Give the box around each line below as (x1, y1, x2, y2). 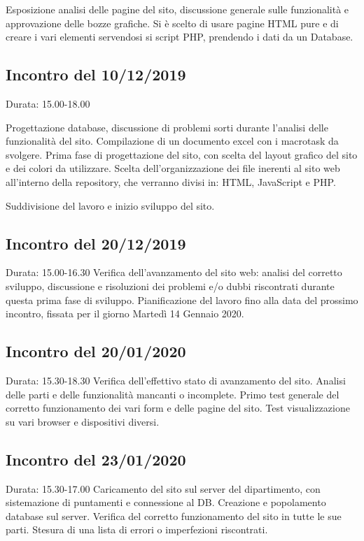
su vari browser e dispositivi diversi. (6, 414, 160, 428)
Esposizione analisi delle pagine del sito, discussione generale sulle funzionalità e (6, 2, 349, 16)
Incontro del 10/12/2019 (6, 64, 186, 85)
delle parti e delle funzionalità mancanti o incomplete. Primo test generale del (6, 387, 339, 401)
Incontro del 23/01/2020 (6, 448, 186, 470)
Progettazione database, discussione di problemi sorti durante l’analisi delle (6, 120, 328, 134)
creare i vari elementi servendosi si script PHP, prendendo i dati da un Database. (6, 29, 353, 44)
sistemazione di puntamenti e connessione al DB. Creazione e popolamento (6, 495, 326, 510)
